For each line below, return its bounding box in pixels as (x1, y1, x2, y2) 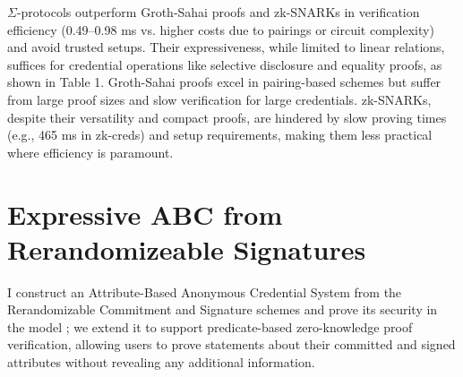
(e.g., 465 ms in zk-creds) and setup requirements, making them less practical (7, 125, 433, 144)
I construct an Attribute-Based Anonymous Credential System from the (7, 282, 402, 301)
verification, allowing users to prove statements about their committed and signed (7, 335, 456, 354)
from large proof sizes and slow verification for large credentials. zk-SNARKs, (7, 90, 432, 108)
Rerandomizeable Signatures (7, 230, 366, 267)
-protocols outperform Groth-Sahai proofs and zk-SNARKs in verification (16, 3, 420, 21)
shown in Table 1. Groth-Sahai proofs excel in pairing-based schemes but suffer (7, 73, 442, 91)
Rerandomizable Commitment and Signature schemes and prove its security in (7, 300, 438, 319)
